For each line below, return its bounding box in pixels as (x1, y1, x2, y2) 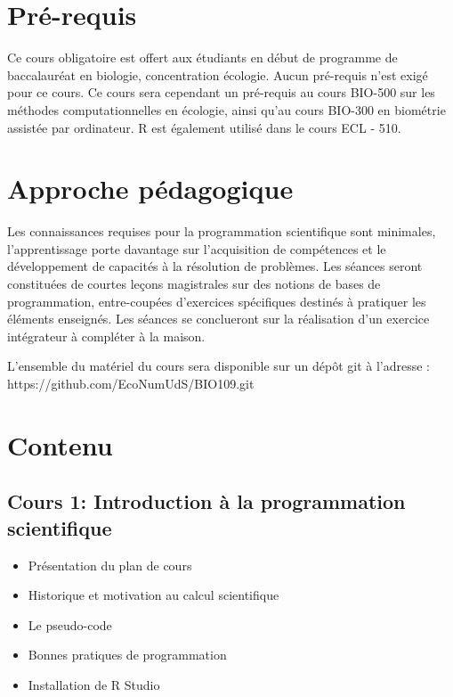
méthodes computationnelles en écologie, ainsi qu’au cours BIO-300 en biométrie (7, 100, 446, 119)
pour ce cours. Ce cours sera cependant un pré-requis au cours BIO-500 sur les (7, 83, 435, 102)
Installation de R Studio (28, 675, 160, 693)
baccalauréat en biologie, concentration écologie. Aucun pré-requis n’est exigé (7, 65, 428, 84)
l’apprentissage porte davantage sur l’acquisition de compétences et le (7, 239, 386, 258)
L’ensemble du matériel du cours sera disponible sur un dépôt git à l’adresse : (7, 357, 430, 375)
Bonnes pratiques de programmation (28, 645, 227, 664)
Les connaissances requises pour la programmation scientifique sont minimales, (7, 222, 436, 241)
